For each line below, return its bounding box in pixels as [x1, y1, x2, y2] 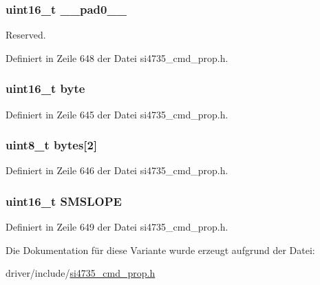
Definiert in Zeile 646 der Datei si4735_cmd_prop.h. [6, 163, 228, 178]
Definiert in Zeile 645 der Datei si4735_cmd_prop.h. [6, 107, 228, 121]
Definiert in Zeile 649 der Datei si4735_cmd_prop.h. [6, 220, 228, 234]
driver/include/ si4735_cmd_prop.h [6, 266, 156, 280]
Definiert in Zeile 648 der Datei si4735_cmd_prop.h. [6, 50, 228, 65]
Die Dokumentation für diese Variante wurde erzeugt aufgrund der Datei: [6, 242, 315, 257]
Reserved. [6, 28, 46, 42]
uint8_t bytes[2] [6, 136, 98, 154]
